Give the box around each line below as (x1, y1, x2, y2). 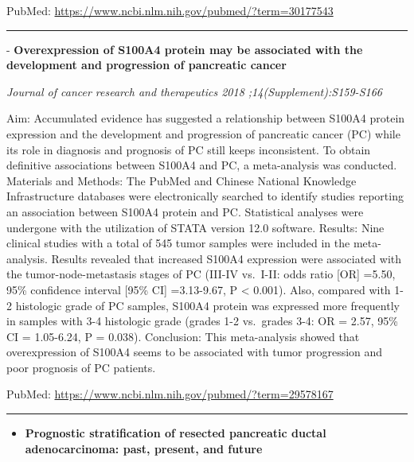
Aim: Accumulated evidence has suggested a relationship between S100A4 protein (6, 110, 405, 126)
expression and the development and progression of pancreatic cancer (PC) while (6, 125, 400, 142)
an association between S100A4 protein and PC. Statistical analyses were (6, 203, 364, 219)
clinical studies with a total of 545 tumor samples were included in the (6, 235, 350, 251)
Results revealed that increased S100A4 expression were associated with (51, 250, 402, 266)
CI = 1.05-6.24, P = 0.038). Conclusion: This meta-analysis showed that (6, 328, 360, 344)
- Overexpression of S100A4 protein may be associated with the (6, 41, 363, 57)
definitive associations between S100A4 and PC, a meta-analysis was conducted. (6, 157, 397, 173)
